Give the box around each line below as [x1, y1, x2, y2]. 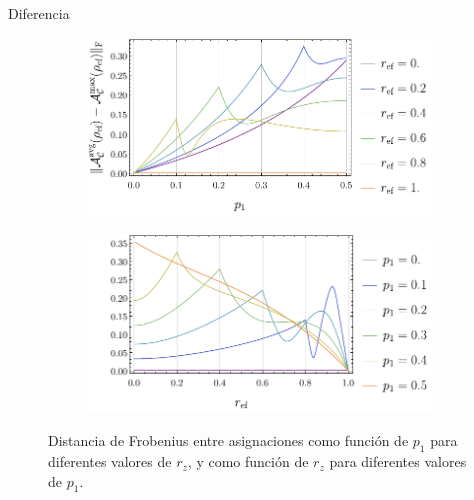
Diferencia [8, 3, 70, 23]
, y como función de [187, 451, 309, 472]
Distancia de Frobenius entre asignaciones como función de [48, 430, 409, 451]
